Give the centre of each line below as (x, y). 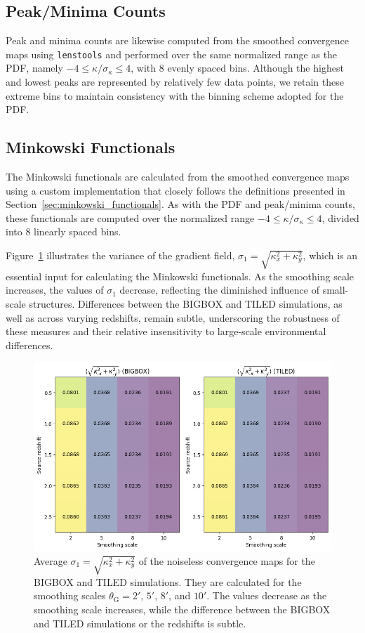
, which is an (330, 255)
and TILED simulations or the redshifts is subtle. (140, 623)
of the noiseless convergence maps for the (227, 561)
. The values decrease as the (267, 595)
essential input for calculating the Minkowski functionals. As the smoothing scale (180, 276)
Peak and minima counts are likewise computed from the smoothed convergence (177, 40)
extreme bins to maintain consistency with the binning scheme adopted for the (175, 95)
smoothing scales (70, 595)
